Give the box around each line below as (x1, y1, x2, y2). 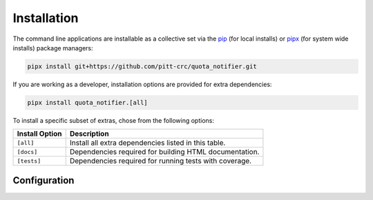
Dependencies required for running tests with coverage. (69, 156, 252, 166)
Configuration (12, 174, 75, 186)
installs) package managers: (12, 43, 93, 52)
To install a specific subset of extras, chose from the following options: (12, 116, 214, 124)
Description (69, 129, 110, 139)
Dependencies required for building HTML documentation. (69, 147, 260, 157)
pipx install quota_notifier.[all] (27, 99, 148, 106)
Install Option (17, 129, 62, 139)
